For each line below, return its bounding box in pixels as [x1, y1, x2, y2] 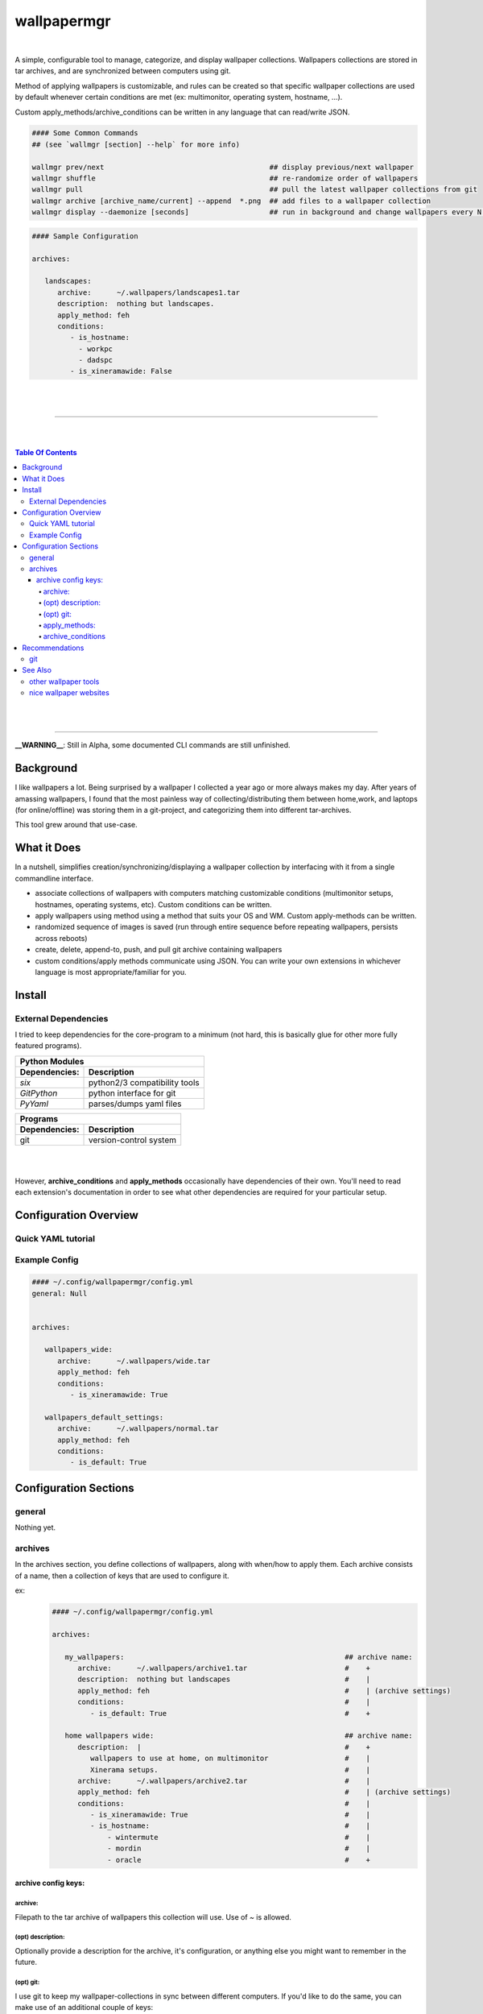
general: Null [31, 1289, 88, 1298]
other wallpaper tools [29, 677, 100, 686]
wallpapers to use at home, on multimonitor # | [89, 1754, 370, 1763]
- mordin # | [107, 1844, 370, 1853]
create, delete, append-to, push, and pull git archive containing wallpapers [35, 945, 283, 955]
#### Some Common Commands [31, 129, 138, 138]
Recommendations [22, 643, 85, 653]
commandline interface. [14, 873, 94, 883]
